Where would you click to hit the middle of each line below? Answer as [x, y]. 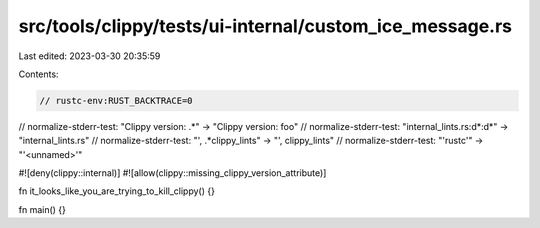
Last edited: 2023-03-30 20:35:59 [89, 56]
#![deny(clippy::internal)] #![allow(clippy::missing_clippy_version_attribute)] [172, 173]
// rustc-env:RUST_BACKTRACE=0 [116, 100]
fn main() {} [42, 209]
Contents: [38, 74]
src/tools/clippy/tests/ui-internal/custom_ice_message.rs [265, 26]
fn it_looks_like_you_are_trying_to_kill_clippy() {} [116, 191]
